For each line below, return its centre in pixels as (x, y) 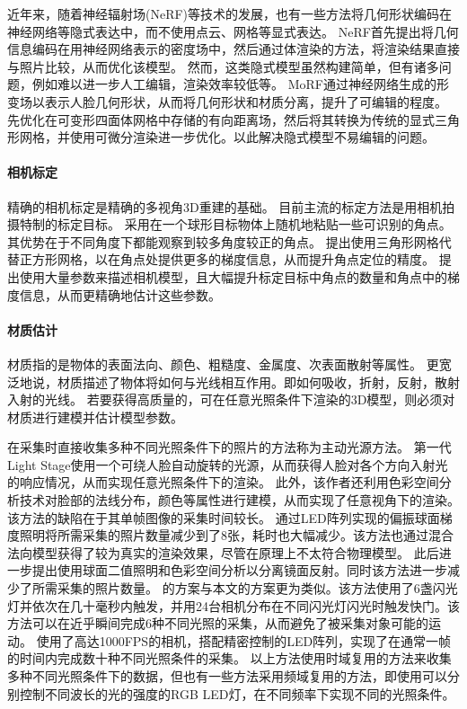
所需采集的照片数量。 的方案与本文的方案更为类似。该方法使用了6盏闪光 (245, 588)
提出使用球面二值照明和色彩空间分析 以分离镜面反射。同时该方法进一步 (239, 570)
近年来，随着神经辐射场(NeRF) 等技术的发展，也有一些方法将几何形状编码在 (230, 13)
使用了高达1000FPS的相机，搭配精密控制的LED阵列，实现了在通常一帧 (244, 640)
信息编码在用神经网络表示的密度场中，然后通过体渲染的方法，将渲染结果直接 (233, 49)
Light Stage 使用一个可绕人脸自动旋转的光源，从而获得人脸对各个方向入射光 (228, 464)
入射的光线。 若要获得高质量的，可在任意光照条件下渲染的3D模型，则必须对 (231, 399)
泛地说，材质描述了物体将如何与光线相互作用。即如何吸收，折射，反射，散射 (233, 381)
